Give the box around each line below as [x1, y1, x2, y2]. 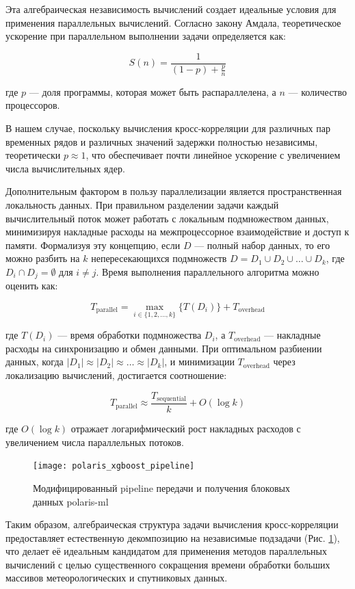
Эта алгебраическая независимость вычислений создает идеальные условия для [5, 2, 337, 16]
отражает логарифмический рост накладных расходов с [70, 421, 301, 436]
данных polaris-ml [33, 494, 109, 508]
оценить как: [5, 278, 58, 293]
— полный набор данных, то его [194, 237, 330, 252]
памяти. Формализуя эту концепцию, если [5, 237, 181, 252]
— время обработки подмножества [57, 328, 202, 342]
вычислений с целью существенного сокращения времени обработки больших [5, 557, 330, 571]
